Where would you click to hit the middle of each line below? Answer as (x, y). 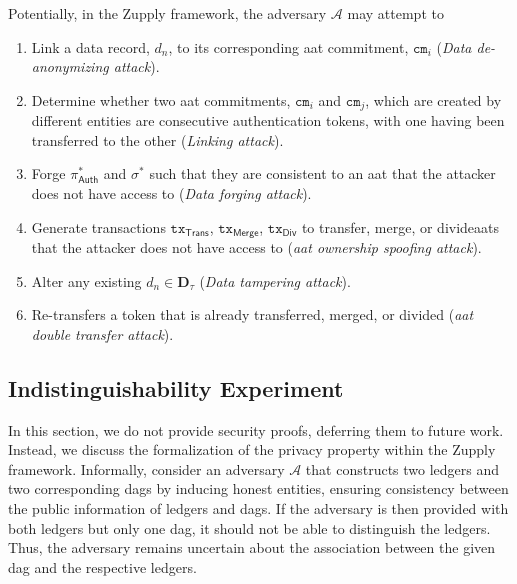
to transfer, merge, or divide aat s (400, 226)
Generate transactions (98, 226)
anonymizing (70, 66)
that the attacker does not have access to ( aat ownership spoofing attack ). (256, 247)
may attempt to (395, 13)
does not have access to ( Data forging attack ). (171, 193)
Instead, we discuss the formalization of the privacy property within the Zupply (252, 449)
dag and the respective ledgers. (102, 566)
